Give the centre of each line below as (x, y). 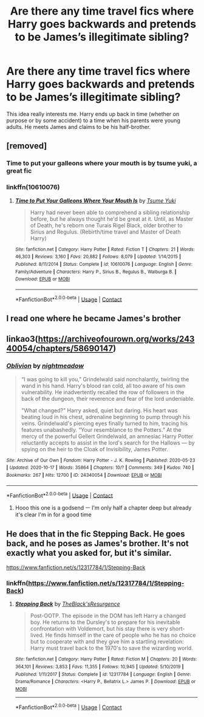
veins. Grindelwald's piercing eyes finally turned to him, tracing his (104, 423)
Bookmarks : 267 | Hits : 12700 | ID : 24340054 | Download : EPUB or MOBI (84, 475)
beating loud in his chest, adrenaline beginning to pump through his (106, 417)
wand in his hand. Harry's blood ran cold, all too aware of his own (103, 386)
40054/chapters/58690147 (60, 349)
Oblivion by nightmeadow (45, 366)
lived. (37, 635)
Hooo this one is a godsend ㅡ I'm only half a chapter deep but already (103, 508)
